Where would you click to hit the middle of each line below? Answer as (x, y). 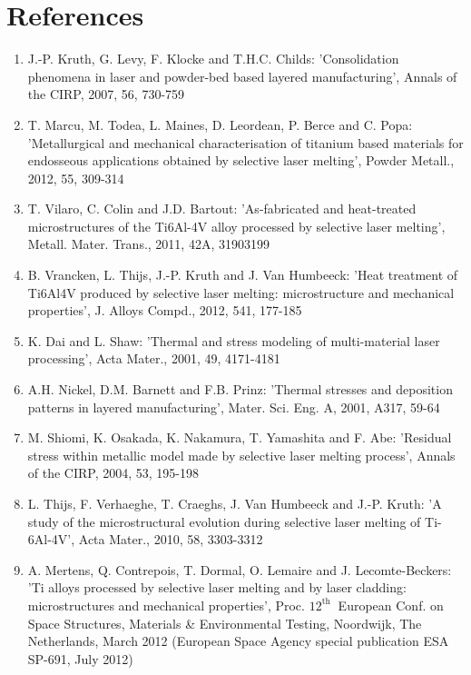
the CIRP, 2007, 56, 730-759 (106, 94)
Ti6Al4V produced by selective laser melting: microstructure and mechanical (241, 292)
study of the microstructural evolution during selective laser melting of (224, 521)
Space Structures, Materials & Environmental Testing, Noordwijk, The (225, 623)
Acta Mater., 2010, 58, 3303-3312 (171, 539)
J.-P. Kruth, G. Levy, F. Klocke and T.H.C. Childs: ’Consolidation (213, 59)
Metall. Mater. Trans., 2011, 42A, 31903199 (148, 244)
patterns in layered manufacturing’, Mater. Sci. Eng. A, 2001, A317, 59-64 (234, 407)
